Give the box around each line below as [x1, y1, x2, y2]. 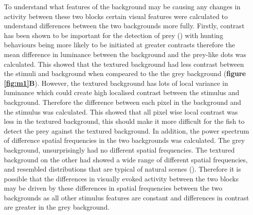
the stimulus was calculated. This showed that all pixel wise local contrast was [4, 106, 238, 117]
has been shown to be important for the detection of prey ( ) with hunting [4, 30, 223, 40]
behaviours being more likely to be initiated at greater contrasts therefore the [4, 39, 235, 50]
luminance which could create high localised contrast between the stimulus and [4, 87, 239, 98]
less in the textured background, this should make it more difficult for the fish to [4, 116, 245, 126]
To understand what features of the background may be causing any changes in [4, 1, 241, 11]
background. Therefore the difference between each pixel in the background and [4, 97, 241, 107]
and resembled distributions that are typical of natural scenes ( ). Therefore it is [4, 164, 241, 174]
